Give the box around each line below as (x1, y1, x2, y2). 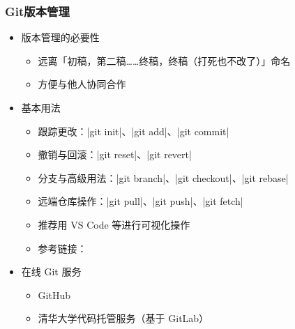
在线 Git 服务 (21, 264, 82, 279)
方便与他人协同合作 (38, 77, 126, 91)
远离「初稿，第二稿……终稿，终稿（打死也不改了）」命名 (38, 53, 291, 68)
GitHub (38, 287, 70, 302)
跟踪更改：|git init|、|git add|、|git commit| (38, 123, 229, 138)
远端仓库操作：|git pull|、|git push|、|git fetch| (38, 194, 243, 208)
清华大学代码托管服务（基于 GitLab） (38, 311, 209, 326)
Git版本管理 (5, 2, 70, 20)
